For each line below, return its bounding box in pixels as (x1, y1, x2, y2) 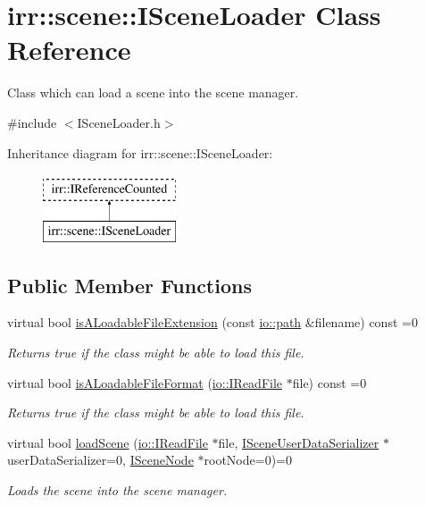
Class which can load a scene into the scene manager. (7, 83, 299, 102)
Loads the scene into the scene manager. (7, 481, 228, 500)
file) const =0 (292, 373, 367, 391)
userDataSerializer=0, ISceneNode (7, 450, 194, 469)
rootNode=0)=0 (204, 450, 292, 469)
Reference (7, 31, 131, 68)
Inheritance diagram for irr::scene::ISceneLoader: (7, 143, 273, 162)
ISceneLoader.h (77, 113, 161, 131)
